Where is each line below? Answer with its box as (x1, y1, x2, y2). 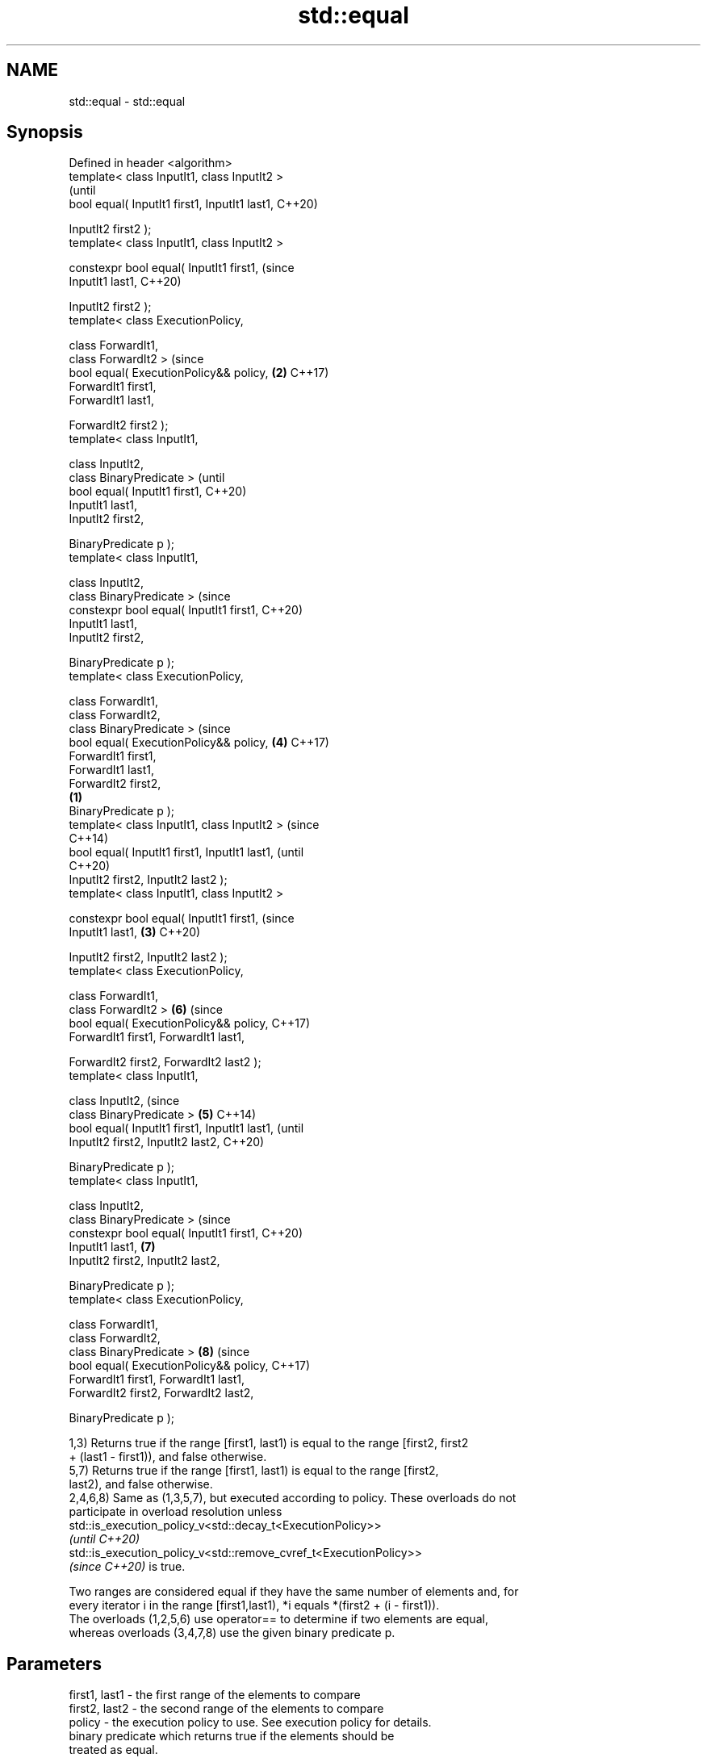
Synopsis (6, 122, 83, 143)
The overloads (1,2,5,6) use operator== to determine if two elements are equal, (69, 1612, 488, 1626)
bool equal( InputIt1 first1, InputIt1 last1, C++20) (69, 197, 318, 211)
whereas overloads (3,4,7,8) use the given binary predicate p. (69, 1626, 395, 1640)
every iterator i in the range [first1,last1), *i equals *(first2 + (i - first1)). (69, 1598, 440, 1613)
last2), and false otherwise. (69, 1477, 213, 1492)
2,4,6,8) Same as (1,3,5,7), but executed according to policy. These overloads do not (69, 1491, 517, 1505)
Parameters (6, 1653, 102, 1674)
